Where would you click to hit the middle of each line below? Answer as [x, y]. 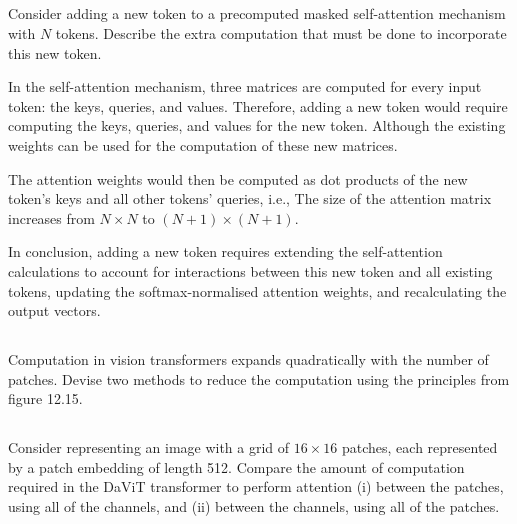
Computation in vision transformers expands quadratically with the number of [248, 359]
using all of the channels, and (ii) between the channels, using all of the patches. [254, 506]
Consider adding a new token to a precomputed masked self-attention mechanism [257, 13]
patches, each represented [419, 447]
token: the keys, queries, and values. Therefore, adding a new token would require [258, 105]
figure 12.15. [45, 398]
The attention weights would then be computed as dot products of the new [238, 178]
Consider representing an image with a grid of [149, 447]
